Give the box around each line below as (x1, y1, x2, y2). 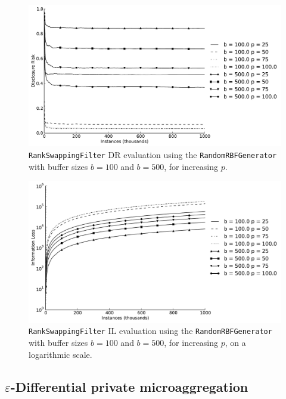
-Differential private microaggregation (10, 377, 248, 395)
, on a (225, 336, 246, 349)
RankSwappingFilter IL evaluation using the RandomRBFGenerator (29, 324, 272, 337)
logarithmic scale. (29, 348, 92, 360)
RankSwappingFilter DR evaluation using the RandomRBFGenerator (29, 148, 277, 160)
